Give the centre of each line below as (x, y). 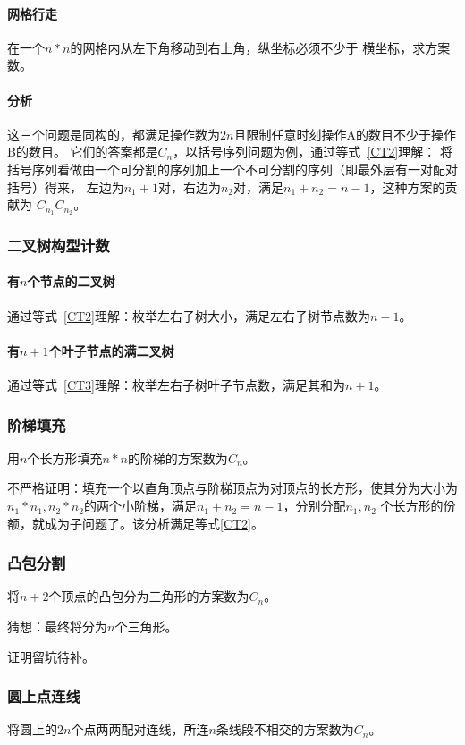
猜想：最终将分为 (57, 626)
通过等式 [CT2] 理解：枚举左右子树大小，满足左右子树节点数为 (189, 315)
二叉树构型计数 (59, 245)
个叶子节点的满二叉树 (111, 350)
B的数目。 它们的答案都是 (83, 152)
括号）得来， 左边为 (66, 186)
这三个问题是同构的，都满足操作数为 (114, 134)
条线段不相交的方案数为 (285, 729)
